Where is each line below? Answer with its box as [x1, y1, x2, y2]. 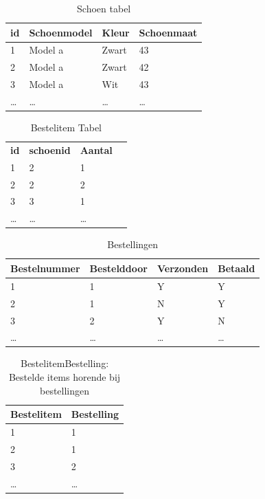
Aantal [80, 142, 113, 157]
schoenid [29, 142, 71, 157]
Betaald [218, 260, 255, 275]
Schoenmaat [139, 25, 198, 39]
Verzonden [157, 260, 209, 275]
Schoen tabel [77, 1, 131, 15]
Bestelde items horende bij [8, 370, 121, 384]
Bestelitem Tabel [30, 120, 102, 135]
